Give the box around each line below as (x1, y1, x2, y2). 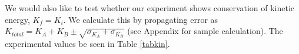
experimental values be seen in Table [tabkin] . (5, 37, 170, 49)
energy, (5, 13, 30, 25)
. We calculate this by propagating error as (63, 13, 218, 25)
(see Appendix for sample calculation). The (127, 25, 283, 37)
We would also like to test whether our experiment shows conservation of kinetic (5, 2, 295, 14)
